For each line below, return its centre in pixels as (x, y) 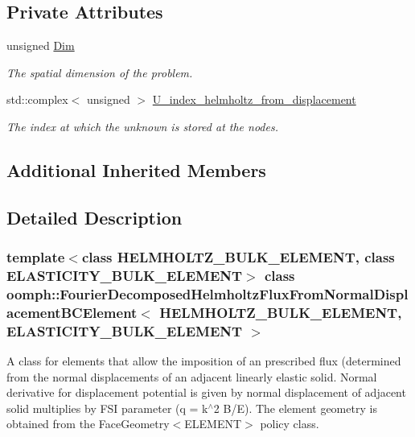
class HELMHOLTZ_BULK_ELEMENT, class (238, 257)
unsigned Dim (41, 45)
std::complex (37, 99)
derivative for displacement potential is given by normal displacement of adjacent (206, 392)
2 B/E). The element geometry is (295, 408)
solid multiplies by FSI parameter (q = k (107, 408)
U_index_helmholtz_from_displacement (254, 99)
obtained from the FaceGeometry (88, 424)
